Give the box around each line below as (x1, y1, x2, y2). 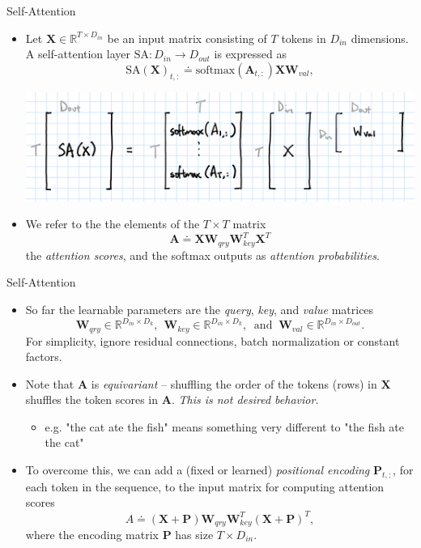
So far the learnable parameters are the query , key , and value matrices (25, 300, 374, 317)
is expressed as (214, 45, 287, 62)
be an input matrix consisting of (107, 29, 267, 46)
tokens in (281, 29, 326, 46)
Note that (25, 375, 74, 392)
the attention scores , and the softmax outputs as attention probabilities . (25, 246, 380, 263)
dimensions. (351, 29, 409, 46)
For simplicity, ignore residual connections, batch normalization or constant (25, 332, 400, 349)
